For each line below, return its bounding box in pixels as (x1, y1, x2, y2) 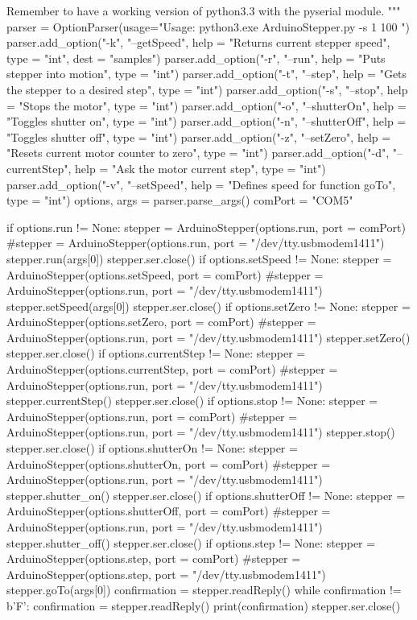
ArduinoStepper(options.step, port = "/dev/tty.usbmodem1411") (6, 565, 326, 582)
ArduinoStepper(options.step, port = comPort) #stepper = (6, 550, 301, 567)
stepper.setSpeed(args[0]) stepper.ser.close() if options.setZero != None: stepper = (6, 297, 411, 314)
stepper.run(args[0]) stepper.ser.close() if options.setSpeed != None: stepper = (6, 250, 392, 267)
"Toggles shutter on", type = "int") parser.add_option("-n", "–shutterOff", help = (6, 113, 407, 130)
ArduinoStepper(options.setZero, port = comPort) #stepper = (6, 313, 316, 330)
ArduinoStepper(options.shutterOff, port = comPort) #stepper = (6, 502, 331, 519)
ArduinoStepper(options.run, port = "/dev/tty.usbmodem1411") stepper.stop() (6, 424, 395, 440)
